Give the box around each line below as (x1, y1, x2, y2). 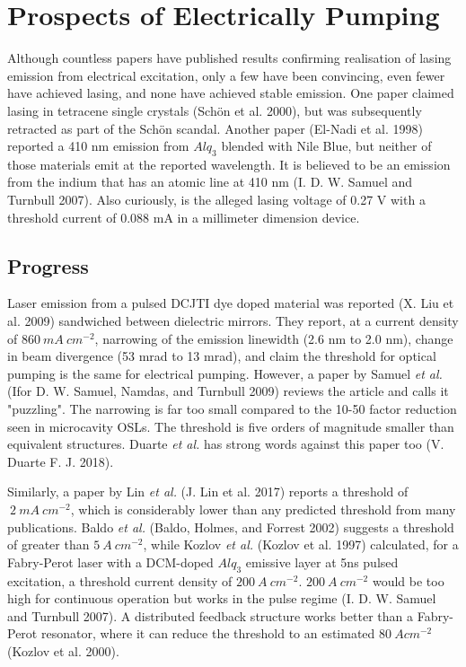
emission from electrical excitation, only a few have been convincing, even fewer (7, 66, 445, 84)
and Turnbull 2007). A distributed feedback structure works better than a (7, 606, 414, 625)
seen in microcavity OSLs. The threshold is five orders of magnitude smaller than (7, 417, 454, 435)
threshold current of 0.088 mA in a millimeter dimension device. (7, 207, 360, 226)
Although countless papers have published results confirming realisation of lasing (7, 48, 452, 67)
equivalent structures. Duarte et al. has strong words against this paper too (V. (7, 434, 444, 453)
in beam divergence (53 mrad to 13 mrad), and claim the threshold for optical (7, 347, 436, 365)
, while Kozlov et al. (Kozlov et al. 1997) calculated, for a (143, 535, 459, 554)
